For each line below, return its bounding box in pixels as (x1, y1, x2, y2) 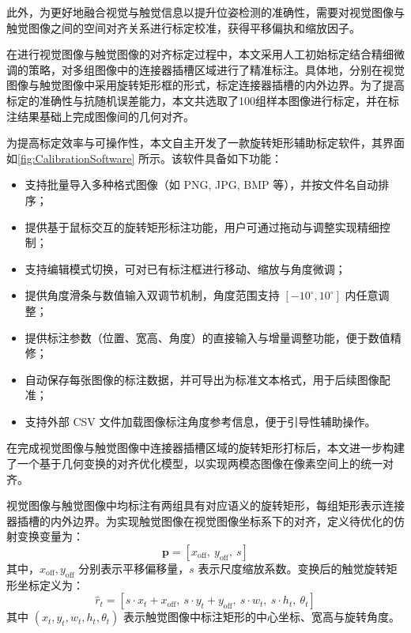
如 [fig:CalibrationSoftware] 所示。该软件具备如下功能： (6, 149, 282, 166)
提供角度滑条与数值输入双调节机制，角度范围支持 (25, 287, 280, 303)
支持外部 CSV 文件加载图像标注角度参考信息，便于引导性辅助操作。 (25, 413, 376, 429)
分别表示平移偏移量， (78, 560, 190, 577)
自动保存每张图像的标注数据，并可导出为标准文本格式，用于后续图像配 (25, 371, 390, 387)
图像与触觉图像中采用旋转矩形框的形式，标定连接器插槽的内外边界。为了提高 (6, 77, 405, 93)
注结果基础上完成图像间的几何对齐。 (6, 107, 194, 124)
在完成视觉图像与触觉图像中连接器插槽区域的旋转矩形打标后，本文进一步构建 (6, 439, 405, 456)
